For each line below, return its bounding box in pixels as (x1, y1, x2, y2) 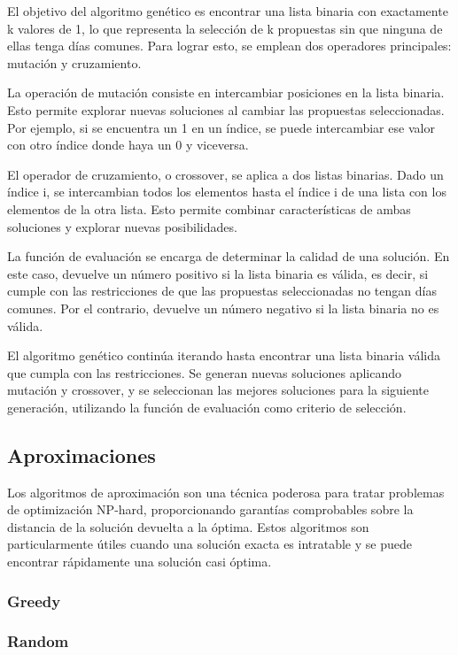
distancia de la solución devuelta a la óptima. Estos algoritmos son (7, 517, 369, 536)
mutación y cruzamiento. (7, 53, 142, 72)
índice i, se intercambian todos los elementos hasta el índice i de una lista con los (7, 182, 446, 201)
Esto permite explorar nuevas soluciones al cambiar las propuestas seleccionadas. (7, 100, 445, 119)
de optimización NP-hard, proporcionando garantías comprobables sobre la (7, 500, 414, 519)
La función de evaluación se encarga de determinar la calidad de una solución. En (7, 247, 450, 266)
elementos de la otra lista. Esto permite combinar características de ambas (7, 199, 411, 218)
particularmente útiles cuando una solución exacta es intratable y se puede (7, 535, 412, 553)
